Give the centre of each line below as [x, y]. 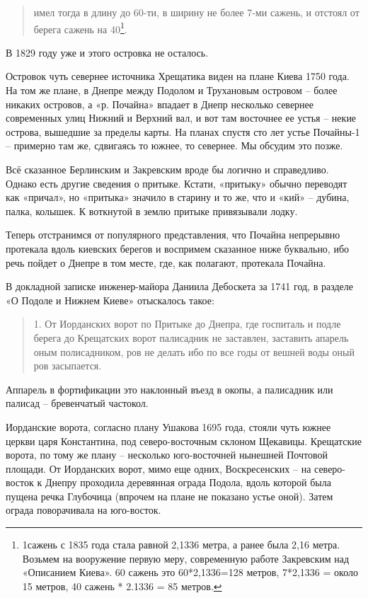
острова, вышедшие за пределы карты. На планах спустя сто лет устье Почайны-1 [183, 131]
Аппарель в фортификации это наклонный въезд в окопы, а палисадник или [169, 389]
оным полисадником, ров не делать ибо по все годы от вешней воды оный [194, 351]
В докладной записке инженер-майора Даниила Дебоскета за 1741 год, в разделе [179, 286]
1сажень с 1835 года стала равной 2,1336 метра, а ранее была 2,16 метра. [181, 545]
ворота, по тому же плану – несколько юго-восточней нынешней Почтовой [167, 455]
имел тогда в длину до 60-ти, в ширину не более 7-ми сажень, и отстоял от [196, 12]
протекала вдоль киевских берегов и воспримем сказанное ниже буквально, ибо [178, 248]
